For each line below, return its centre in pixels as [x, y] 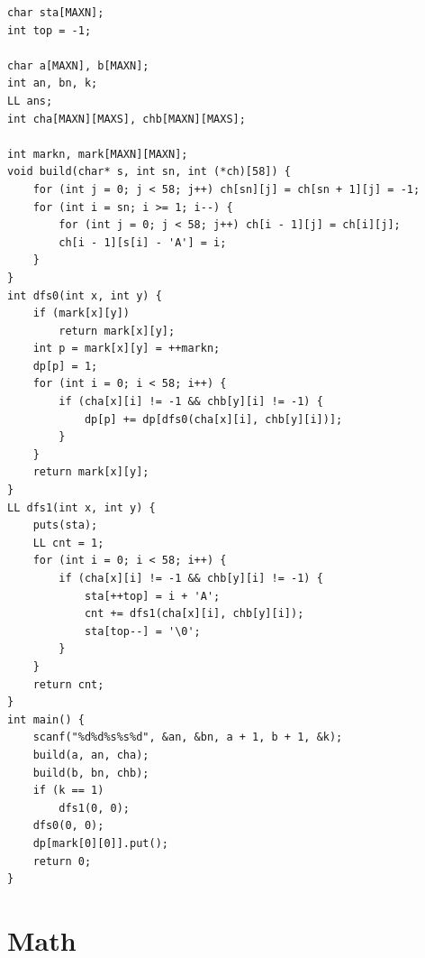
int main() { [46, 719]
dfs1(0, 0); [95, 808]
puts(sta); [65, 525]
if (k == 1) [68, 791]
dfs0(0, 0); [68, 826]
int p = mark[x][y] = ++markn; [127, 349]
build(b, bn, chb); [91, 773]
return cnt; [68, 684]
